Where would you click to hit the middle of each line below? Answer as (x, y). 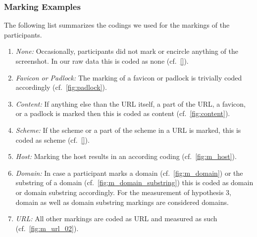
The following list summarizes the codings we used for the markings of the (117, 25)
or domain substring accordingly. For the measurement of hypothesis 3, (123, 192)
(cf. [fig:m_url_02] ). (47, 228)
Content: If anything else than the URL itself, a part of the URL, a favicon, (130, 103)
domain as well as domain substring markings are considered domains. (122, 202)
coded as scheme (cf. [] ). (52, 139)
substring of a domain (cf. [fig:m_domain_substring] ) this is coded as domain (134, 182)
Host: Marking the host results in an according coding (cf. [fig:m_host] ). (126, 156)
